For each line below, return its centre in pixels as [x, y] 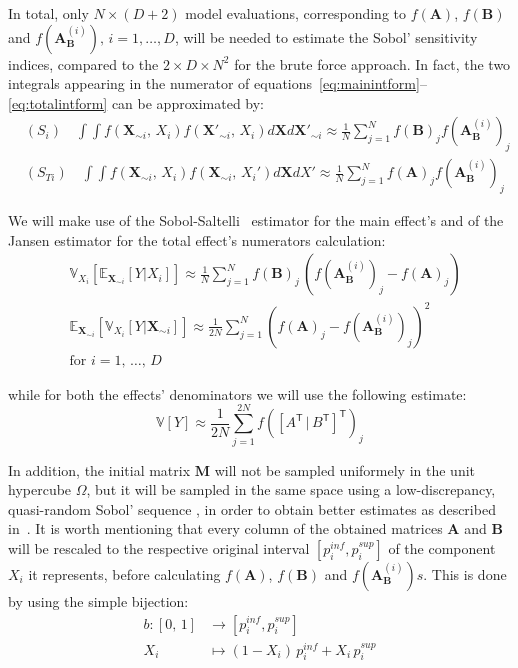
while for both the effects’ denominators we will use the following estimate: [237, 393]
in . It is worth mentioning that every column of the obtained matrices [225, 528]
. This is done [465, 573]
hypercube [40, 489]
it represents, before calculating [124, 573]
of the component [442, 547]
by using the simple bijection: [98, 600]
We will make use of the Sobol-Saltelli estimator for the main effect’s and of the [256, 220]
